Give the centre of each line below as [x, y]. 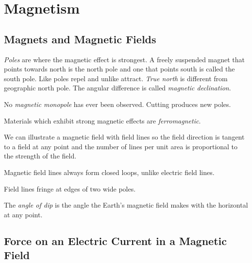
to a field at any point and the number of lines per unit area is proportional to [121, 146]
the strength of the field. [40, 156]
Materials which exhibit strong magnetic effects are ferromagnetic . [102, 120]
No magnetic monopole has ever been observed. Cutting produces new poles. [118, 104]
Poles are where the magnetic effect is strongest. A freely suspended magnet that [125, 59]
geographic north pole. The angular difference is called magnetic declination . [118, 88]
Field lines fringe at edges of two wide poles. [70, 188]
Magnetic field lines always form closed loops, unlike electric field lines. [109, 172]
